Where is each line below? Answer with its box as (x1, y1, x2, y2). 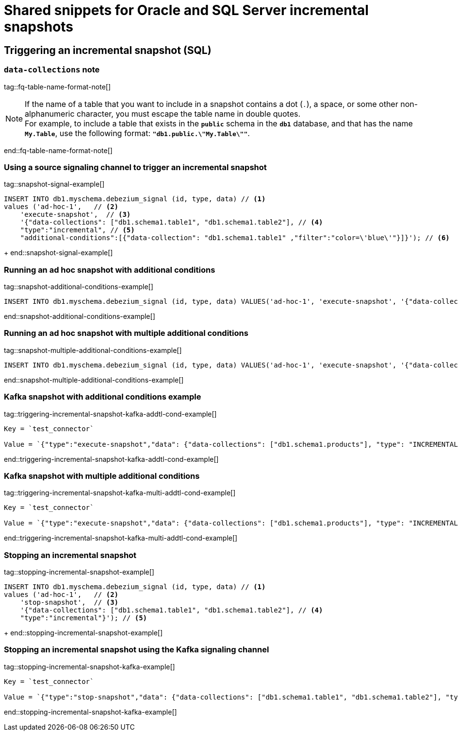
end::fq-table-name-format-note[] (4, 146, 113, 155)
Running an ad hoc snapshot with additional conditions (4, 264, 215, 275)
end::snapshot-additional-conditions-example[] (4, 312, 155, 321)
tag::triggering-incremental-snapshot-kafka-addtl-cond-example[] (4, 409, 217, 418)
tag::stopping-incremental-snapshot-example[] (4, 568, 154, 577)
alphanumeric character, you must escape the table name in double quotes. (25, 108, 301, 119)
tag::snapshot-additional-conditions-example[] (4, 282, 153, 291)
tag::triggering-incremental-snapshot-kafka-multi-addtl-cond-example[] (4, 489, 236, 497)
